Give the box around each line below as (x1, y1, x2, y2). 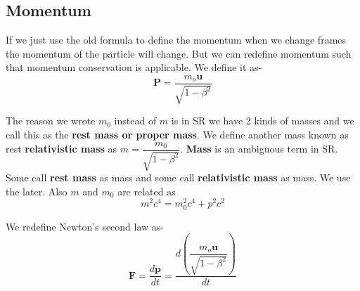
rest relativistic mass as (6, 141, 117, 156)
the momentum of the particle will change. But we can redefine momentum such (6, 46, 352, 60)
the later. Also (6, 183, 67, 198)
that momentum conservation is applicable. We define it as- (6, 60, 262, 75)
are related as (117, 183, 176, 198)
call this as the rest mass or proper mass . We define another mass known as (6, 127, 349, 142)
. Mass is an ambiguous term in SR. (180, 141, 338, 156)
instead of (114, 113, 157, 128)
